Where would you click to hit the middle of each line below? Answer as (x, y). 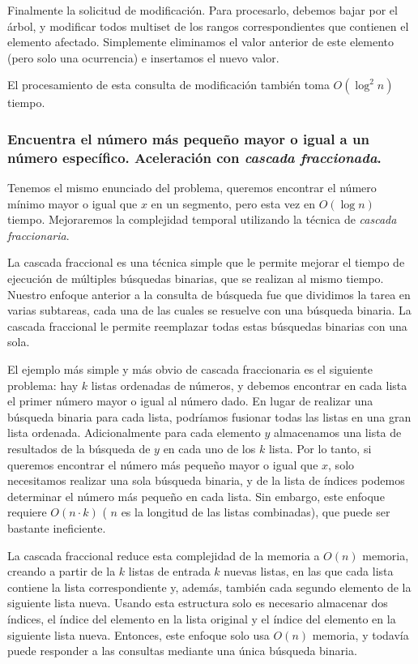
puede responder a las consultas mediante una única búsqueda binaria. (182, 651)
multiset (150, 27)
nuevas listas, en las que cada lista (309, 571)
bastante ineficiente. (57, 527)
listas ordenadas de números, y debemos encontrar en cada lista (249, 385)
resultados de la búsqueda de (79, 449)
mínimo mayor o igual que (73, 203)
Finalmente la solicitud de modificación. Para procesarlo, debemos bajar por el (203, 10)
